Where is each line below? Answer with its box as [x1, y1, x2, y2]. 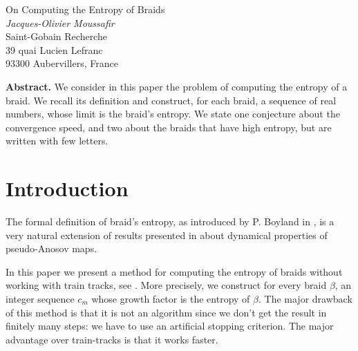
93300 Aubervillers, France [6, 56, 118, 70]
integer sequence [6, 292, 75, 306]
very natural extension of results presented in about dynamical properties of [6, 227, 328, 242]
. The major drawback [258, 292, 352, 306]
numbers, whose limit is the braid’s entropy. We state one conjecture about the [6, 106, 340, 121]
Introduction [6, 174, 129, 202]
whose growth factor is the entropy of [91, 292, 250, 306]
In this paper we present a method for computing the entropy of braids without [6, 264, 343, 278]
